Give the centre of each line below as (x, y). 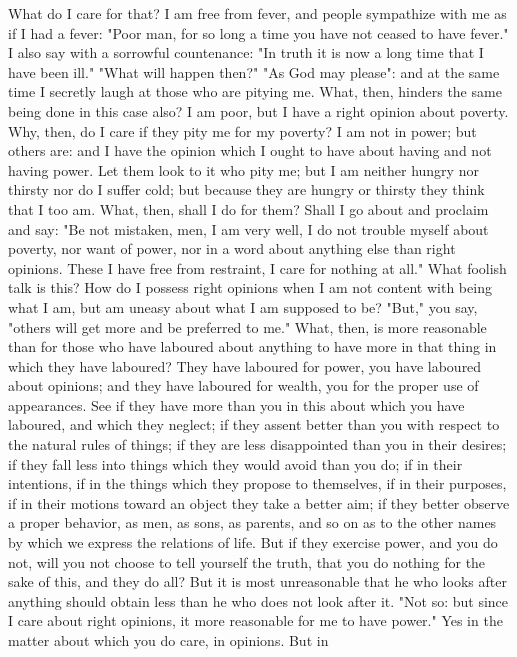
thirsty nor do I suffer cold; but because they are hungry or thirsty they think (246, 189)
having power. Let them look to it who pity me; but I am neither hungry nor (243, 169)
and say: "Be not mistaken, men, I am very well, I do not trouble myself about (248, 228)
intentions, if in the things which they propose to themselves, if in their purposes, (257, 483)
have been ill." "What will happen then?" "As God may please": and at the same (254, 71)
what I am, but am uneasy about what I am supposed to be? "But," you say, (243, 306)
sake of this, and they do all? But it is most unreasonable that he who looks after (257, 581)
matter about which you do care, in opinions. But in (168, 640)
